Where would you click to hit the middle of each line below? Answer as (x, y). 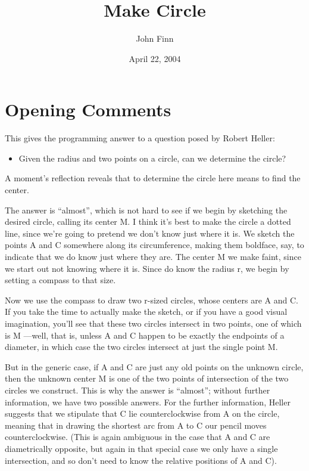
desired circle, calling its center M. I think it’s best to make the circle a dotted (148, 221)
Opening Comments (88, 109)
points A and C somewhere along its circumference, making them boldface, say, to (154, 245)
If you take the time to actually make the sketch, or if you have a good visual (146, 312)
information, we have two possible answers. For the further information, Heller (148, 402)
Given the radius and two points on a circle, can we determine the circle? (152, 158)
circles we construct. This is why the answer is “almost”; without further (138, 390)
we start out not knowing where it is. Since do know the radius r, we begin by (147, 268)
